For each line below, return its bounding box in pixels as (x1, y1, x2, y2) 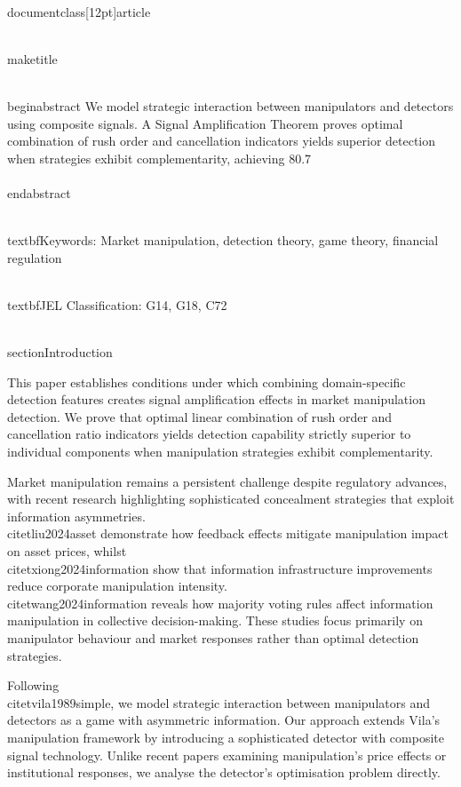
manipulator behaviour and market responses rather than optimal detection (7, 629, 419, 647)
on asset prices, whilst (7, 542, 127, 560)
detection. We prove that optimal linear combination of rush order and (7, 407, 393, 425)
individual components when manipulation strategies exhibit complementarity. (7, 442, 433, 461)
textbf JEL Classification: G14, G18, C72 (7, 295, 227, 314)
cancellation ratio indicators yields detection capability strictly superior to (7, 425, 411, 443)
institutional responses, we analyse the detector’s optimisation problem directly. (7, 763, 441, 782)
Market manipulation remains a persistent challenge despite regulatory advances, (7, 472, 448, 490)
